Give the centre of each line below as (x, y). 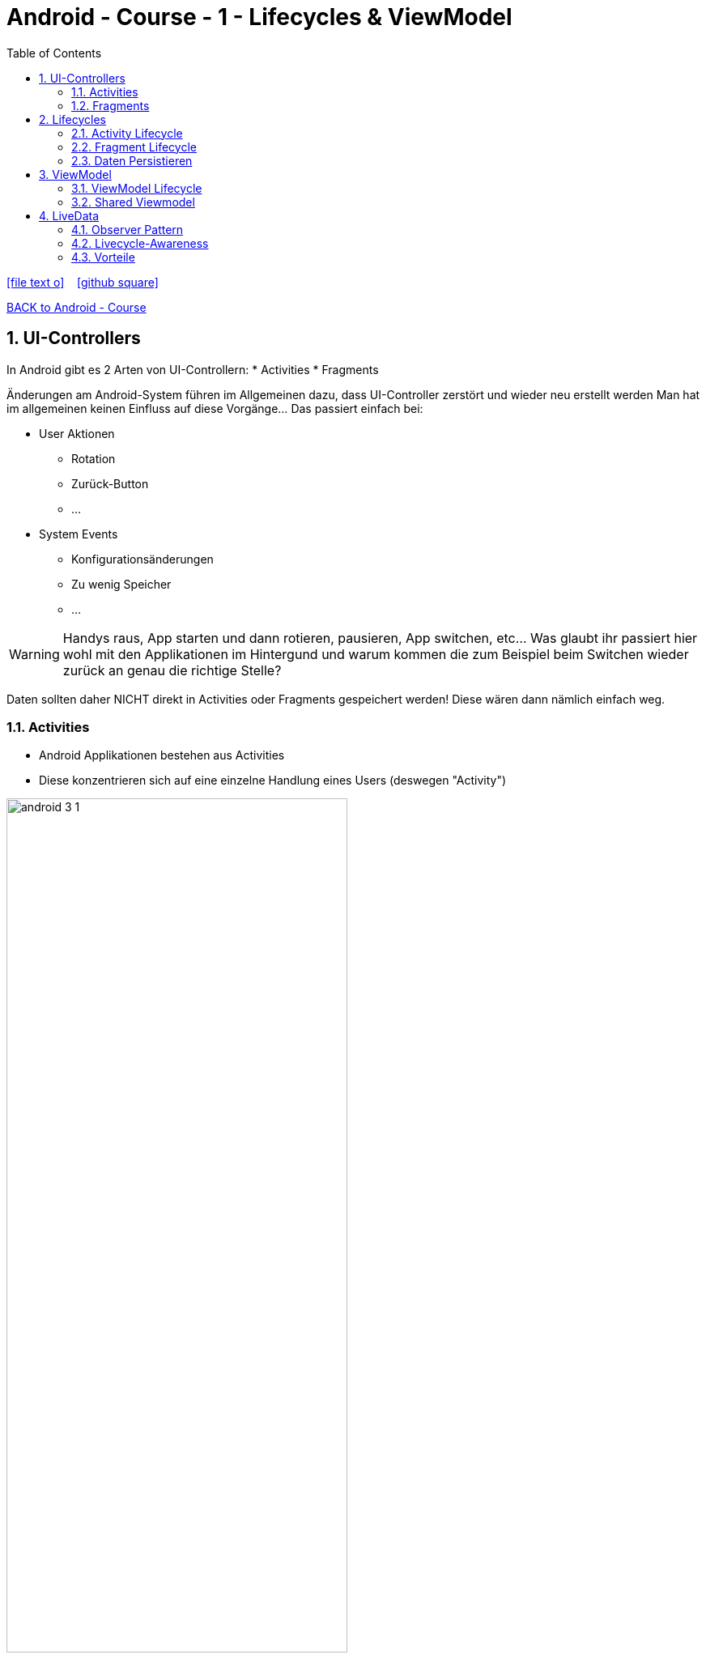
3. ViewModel (75, 174)
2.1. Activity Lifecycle (127, 133)
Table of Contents (54, 53)
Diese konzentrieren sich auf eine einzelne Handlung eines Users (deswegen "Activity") (273, 781)
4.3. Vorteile (103, 257)
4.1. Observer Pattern (128, 229)
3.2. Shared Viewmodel (133, 202)
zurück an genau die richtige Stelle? (172, 670)
